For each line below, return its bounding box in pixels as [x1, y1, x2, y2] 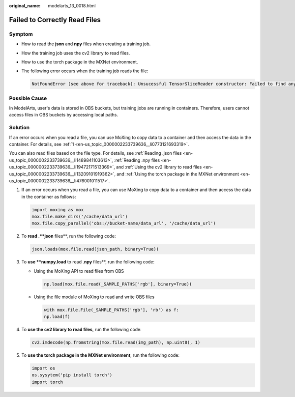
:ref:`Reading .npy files [114, 157, 160, 163]
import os [31, 366, 56, 371]
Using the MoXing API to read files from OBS [33, 268, 124, 274]
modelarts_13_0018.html [48, 3, 96, 8]
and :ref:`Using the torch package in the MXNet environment [116, 171, 239, 177]
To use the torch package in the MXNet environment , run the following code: [21, 352, 179, 358]
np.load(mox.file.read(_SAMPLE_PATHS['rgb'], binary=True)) [44, 281, 192, 287]
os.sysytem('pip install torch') [31, 372, 113, 378]
